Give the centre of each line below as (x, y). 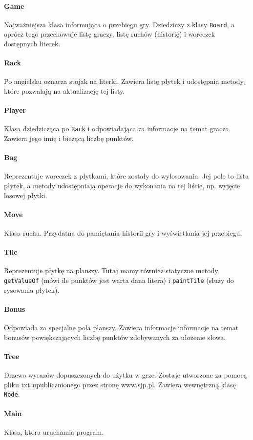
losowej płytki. (26, 195)
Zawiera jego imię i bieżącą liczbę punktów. (69, 138)
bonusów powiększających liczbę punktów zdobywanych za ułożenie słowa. (115, 337)
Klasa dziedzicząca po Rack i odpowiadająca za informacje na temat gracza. (117, 129)
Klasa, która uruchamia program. (54, 431)
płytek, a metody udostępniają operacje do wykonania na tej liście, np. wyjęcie (122, 186)
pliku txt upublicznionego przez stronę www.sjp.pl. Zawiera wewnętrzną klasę (120, 384)
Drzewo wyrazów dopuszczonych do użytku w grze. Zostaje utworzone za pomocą (126, 375)
